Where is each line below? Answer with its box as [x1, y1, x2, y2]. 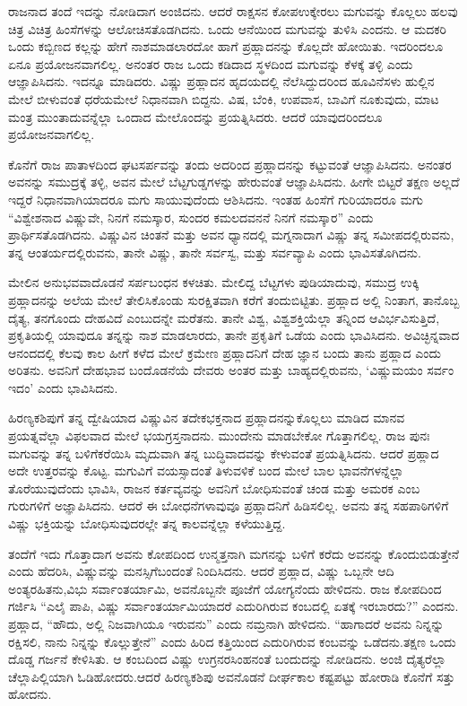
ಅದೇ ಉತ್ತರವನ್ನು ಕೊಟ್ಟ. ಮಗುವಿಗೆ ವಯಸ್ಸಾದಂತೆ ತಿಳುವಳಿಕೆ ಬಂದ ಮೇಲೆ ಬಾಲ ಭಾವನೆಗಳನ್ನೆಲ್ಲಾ [8, 461, 404, 480]
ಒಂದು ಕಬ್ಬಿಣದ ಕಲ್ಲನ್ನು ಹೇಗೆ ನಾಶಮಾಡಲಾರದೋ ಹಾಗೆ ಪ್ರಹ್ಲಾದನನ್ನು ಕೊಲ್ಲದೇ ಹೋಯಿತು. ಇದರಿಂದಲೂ [8, 37, 444, 56]
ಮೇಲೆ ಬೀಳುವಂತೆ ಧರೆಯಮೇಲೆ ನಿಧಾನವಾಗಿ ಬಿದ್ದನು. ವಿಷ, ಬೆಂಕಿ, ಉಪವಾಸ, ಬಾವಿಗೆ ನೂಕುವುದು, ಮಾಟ [8, 89, 439, 108]
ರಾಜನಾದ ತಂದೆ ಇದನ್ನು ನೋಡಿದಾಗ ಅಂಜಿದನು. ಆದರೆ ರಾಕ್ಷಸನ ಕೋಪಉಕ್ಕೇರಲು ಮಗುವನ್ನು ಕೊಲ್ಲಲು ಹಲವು [8, 2, 458, 20]
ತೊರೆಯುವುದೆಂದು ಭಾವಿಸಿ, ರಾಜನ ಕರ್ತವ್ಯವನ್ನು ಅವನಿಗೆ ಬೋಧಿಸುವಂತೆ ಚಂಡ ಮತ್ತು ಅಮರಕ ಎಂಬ [8, 478, 420, 497]
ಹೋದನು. [8, 684, 52, 703]
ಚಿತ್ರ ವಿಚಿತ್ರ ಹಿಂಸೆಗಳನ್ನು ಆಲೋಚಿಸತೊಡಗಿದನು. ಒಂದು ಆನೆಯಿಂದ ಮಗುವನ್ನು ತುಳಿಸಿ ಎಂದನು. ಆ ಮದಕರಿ [8, 19, 446, 38]
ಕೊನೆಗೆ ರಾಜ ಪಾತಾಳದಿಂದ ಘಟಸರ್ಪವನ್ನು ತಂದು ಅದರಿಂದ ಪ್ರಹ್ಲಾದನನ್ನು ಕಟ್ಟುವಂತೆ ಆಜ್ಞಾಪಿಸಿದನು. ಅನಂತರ [8, 154, 452, 173]
